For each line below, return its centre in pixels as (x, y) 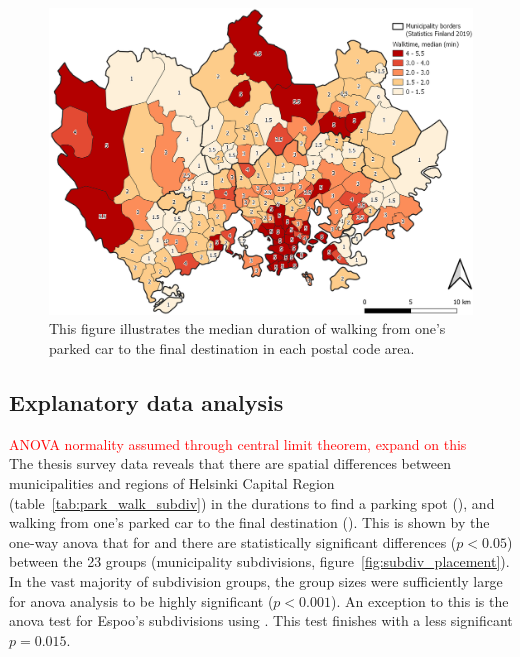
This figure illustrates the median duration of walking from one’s (247, 328)
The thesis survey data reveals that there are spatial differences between (230, 463)
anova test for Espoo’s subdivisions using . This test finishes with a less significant (261, 620)
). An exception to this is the (419, 600)
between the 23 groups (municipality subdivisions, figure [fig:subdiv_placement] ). (259, 561)
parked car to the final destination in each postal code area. (232, 348)
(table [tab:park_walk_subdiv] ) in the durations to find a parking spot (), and (252, 502)
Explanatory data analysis (146, 401)
